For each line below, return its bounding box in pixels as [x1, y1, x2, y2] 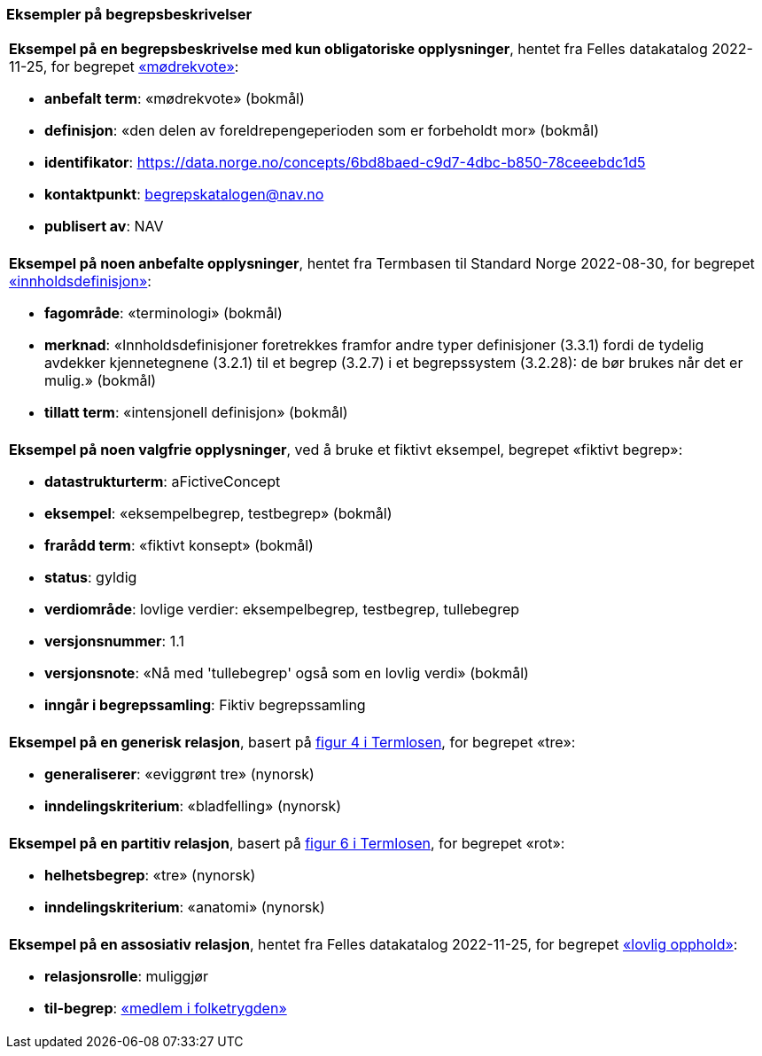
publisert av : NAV [44, 217, 164, 236]
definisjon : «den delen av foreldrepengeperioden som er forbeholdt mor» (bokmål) [44, 121, 600, 140]
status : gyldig [44, 568, 137, 587]
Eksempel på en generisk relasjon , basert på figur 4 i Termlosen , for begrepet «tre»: [9, 733, 576, 752]
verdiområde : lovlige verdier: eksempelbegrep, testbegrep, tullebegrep [44, 600, 520, 619]
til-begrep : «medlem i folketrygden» [44, 999, 287, 1018]
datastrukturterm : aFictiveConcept [44, 473, 281, 491]
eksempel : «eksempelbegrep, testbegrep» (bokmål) [44, 505, 393, 523]
